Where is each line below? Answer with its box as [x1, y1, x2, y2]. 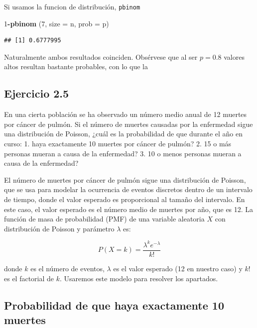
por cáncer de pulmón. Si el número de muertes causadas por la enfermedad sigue [4, 118, 253, 129]
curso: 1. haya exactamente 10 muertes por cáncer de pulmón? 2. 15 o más [4, 138, 232, 149]
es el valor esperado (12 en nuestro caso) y [113, 263, 243, 273]
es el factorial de [4, 273, 54, 283]
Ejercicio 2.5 [4, 86, 69, 101]
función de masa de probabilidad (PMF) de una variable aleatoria [4, 214, 205, 224]
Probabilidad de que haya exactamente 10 [4, 297, 224, 313]
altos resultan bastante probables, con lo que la [4, 61, 148, 72]
